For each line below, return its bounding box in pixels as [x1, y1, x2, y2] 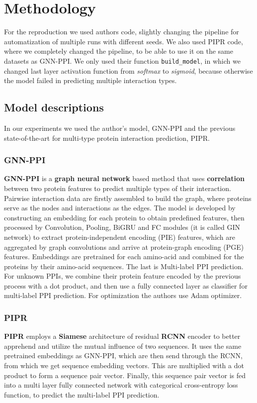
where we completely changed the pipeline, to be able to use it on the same [4, 46, 233, 56]
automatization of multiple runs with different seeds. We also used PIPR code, [4, 36, 243, 46]
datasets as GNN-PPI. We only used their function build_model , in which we [4, 55, 241, 66]
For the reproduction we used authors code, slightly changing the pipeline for [4, 26, 239, 37]
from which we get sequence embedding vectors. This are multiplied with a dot [4, 360, 244, 371]
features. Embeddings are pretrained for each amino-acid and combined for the [4, 251, 244, 262]
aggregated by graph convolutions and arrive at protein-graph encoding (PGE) [4, 241, 244, 252]
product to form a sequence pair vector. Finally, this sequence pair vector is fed [4, 370, 246, 380]
